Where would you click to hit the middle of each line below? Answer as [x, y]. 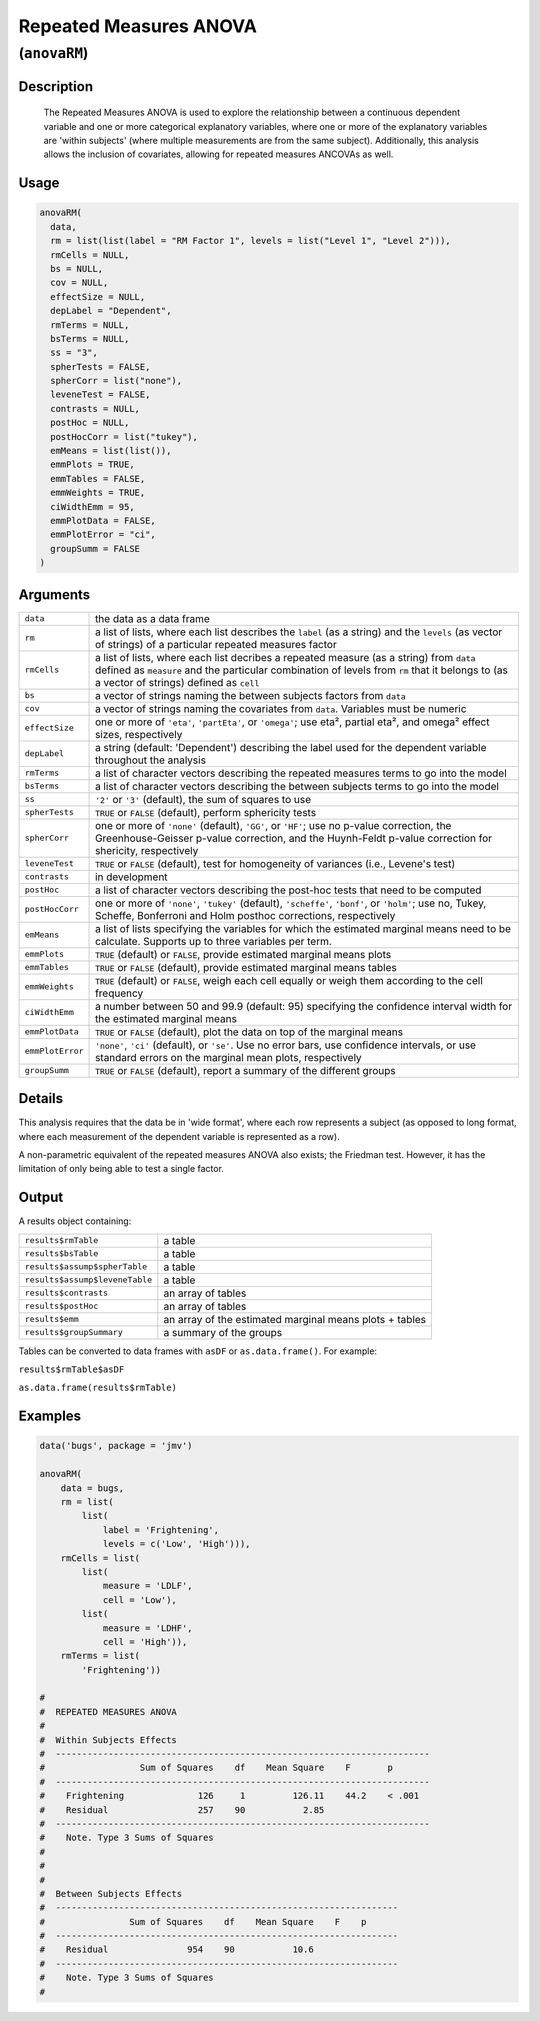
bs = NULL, [77, 268]
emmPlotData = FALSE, [103, 520]
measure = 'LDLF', [148, 1586]
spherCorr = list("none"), [116, 381]
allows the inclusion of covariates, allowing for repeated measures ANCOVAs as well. [218, 154]
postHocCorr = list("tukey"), [124, 436]
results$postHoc [61, 1306]
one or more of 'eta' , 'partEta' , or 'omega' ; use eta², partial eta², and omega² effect [292, 722]
